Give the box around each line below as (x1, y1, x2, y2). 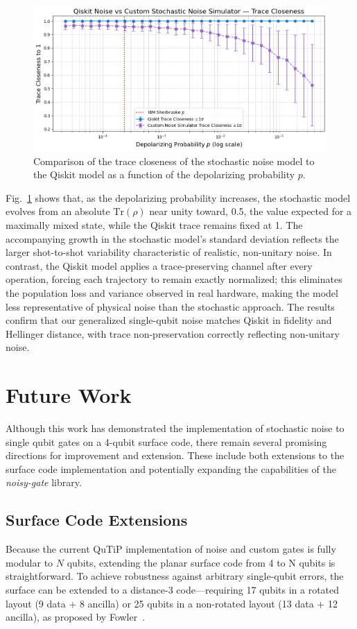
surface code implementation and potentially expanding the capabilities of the (6, 461, 337, 476)
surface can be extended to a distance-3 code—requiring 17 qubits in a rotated (6, 583, 340, 597)
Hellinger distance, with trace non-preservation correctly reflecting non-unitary (6, 326, 340, 341)
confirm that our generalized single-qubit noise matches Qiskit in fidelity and (6, 313, 332, 327)
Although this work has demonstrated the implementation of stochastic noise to (6, 421, 345, 436)
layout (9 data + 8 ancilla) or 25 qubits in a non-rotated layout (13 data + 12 (6, 596, 338, 610)
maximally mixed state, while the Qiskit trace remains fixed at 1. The (6, 218, 303, 232)
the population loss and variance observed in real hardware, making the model (6, 286, 338, 300)
